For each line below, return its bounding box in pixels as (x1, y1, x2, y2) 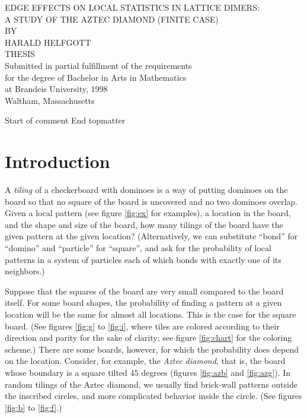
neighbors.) (5, 265, 45, 277)
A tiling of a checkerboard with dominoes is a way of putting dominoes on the (5, 183, 288, 196)
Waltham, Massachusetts (5, 94, 95, 106)
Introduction (5, 149, 110, 173)
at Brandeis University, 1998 (5, 83, 108, 95)
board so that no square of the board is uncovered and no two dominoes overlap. (5, 195, 298, 207)
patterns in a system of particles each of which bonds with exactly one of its (5, 253, 282, 265)
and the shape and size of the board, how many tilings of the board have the (5, 218, 283, 230)
